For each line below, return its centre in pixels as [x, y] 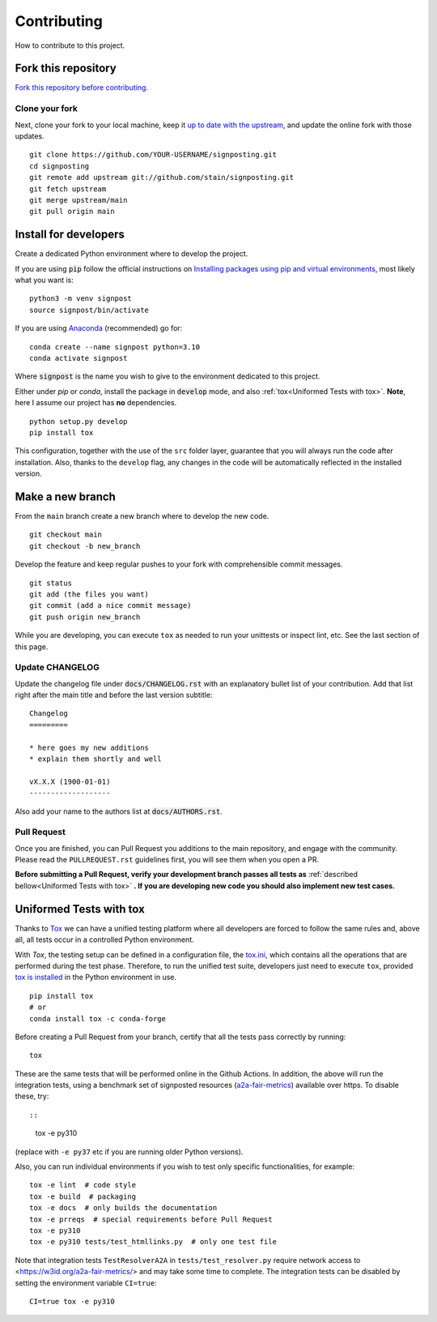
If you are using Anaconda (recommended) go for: [99, 328]
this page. [32, 646]
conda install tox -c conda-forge [98, 1018]
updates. [30, 136]
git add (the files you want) [89, 594]
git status [51, 583]
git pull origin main [72, 212]
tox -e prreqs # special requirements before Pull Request [151, 1219]
